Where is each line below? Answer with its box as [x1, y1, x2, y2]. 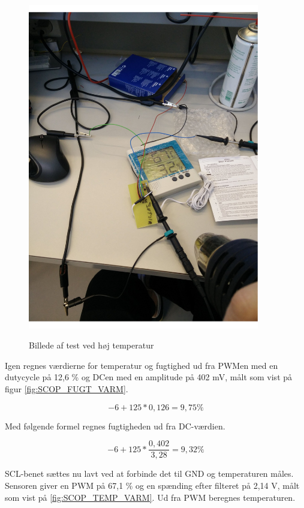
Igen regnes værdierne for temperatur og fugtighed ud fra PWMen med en [5, 359, 278, 371]
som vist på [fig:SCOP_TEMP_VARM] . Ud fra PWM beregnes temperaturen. [5, 491, 296, 503]
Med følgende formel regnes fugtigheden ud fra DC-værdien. [5, 419, 225, 432]
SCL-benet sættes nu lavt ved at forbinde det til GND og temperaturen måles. [5, 467, 294, 480]
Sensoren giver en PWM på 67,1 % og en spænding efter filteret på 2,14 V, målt [5, 479, 300, 491]
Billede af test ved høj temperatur [29, 339, 154, 351]
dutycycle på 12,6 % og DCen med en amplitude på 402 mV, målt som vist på [5, 371, 293, 383]
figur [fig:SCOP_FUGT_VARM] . [5, 383, 128, 395]
